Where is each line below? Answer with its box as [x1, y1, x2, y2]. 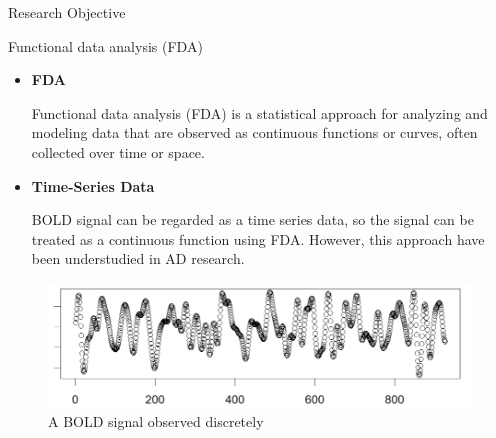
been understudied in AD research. [31, 248, 245, 269]
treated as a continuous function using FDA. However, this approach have [31, 228, 485, 249]
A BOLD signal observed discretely [48, 411, 264, 432]
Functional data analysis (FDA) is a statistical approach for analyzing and [31, 102, 488, 123]
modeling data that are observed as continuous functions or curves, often [31, 122, 478, 143]
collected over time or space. [31, 141, 205, 162]
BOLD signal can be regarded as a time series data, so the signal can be [31, 209, 474, 230]
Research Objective [8, 2, 126, 22]
